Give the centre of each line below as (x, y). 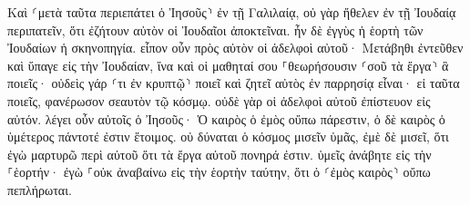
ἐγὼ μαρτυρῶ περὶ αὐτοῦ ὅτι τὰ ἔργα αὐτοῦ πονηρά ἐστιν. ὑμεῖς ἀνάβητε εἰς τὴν (220, 154)
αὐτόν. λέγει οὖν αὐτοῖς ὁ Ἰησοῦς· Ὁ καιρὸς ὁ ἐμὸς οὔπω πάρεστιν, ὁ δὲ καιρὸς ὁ (226, 118)
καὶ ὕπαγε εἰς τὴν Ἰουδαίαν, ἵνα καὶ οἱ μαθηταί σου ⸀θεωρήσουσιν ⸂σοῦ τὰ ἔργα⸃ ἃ (228, 65)
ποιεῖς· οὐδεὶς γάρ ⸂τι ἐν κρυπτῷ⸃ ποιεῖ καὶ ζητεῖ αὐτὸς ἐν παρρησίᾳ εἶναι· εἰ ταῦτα (234, 83)
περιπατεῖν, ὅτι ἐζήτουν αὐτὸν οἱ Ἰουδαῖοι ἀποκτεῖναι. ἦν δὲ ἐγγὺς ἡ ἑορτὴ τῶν (215, 29)
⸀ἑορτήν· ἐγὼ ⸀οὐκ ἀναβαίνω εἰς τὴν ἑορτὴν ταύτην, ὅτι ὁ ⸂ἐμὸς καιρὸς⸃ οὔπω (219, 172)
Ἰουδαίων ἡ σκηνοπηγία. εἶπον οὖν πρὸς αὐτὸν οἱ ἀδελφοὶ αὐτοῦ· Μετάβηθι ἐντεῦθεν (235, 48)
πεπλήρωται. (40, 189)
